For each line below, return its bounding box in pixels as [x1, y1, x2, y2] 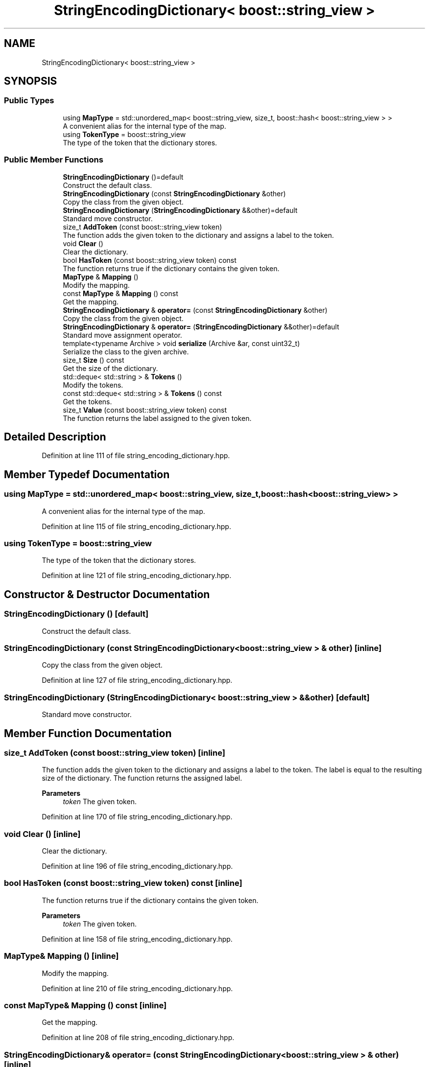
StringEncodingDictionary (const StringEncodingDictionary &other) [63, 189, 286, 198]
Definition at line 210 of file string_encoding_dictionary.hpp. [42, 984, 233, 993]
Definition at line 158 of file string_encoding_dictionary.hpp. [42, 934, 233, 943]
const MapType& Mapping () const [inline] [4, 1000, 167, 1010]
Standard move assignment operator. [63, 330, 182, 339]
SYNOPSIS [4, 75, 57, 88]
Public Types [4, 95, 54, 106]
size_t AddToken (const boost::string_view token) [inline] [4, 747, 225, 758]
